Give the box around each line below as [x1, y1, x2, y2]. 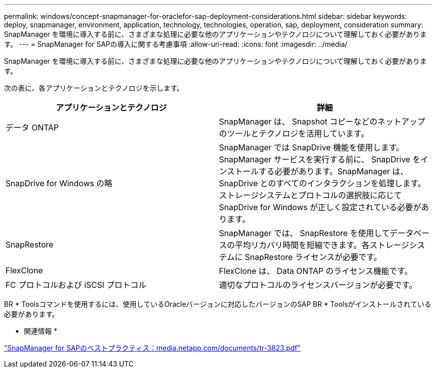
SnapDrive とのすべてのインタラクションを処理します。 [219, 178, 426, 188]
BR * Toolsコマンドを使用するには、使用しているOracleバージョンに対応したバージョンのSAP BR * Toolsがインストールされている [4, 300, 432, 308]
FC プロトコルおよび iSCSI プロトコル [5, 280, 147, 290]
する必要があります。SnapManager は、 [258, 166, 409, 176]
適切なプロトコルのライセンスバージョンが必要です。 [219, 280, 417, 290]
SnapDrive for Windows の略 [5, 178, 112, 188]
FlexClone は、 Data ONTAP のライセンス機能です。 [219, 266, 413, 276]
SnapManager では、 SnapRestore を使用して [219, 228, 390, 238]
